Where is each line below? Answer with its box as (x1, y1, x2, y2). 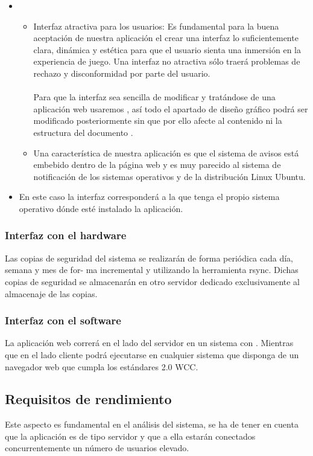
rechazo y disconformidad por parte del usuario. (33, 66, 210, 79)
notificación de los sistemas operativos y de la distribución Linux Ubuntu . (33, 170, 306, 182)
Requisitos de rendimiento (5, 390, 172, 408)
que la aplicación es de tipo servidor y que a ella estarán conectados (5, 429, 256, 442)
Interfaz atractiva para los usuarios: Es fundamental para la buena (33, 19, 279, 32)
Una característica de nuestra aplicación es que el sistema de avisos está (33, 146, 299, 159)
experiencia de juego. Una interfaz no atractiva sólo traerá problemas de (33, 55, 300, 68)
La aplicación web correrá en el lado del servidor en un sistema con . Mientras (5, 336, 294, 349)
